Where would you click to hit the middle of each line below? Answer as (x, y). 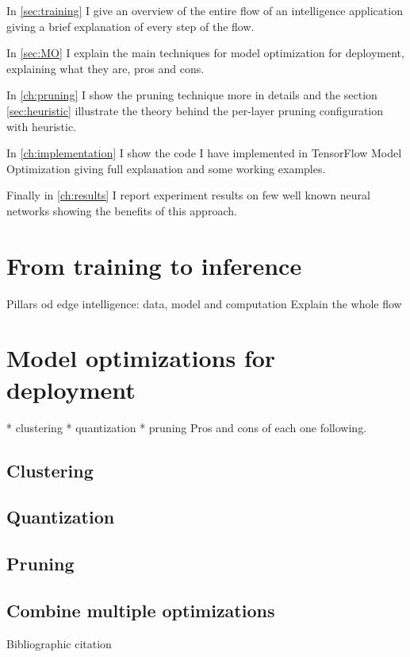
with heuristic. (42, 126)
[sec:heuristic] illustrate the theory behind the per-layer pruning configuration (195, 110)
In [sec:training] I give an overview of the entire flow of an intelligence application (205, 10)
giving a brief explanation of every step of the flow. (130, 26)
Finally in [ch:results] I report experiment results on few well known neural (188, 195)
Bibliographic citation (59, 643)
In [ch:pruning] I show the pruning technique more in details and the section (192, 95)
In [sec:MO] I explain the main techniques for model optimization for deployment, (205, 53)
